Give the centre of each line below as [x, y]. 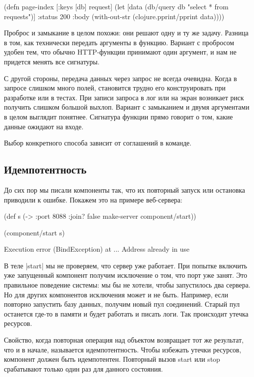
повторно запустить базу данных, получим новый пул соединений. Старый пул [122, 304]
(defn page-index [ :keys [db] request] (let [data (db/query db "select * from [116, 6]
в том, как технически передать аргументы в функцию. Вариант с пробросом [119, 42]
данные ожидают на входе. [44, 126]
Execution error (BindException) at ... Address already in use [97, 249]
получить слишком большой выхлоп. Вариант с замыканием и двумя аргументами [127, 107]
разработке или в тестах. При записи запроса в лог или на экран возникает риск [124, 97]
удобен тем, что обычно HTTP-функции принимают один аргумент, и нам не [120, 52]
